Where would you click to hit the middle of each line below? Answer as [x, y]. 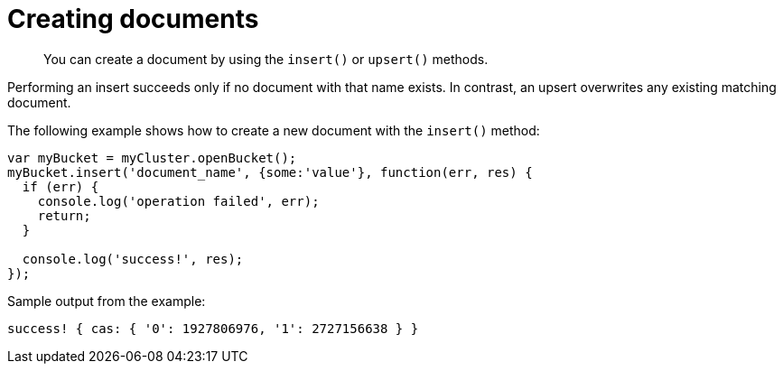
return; [64, 215]
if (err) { [61, 186]
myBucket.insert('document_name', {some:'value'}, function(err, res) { [270, 172]
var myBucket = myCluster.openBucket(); [152, 158]
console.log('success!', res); [133, 259]
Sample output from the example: [107, 301]
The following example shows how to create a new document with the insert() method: [274, 130]
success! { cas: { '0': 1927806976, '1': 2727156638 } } [213, 328]
